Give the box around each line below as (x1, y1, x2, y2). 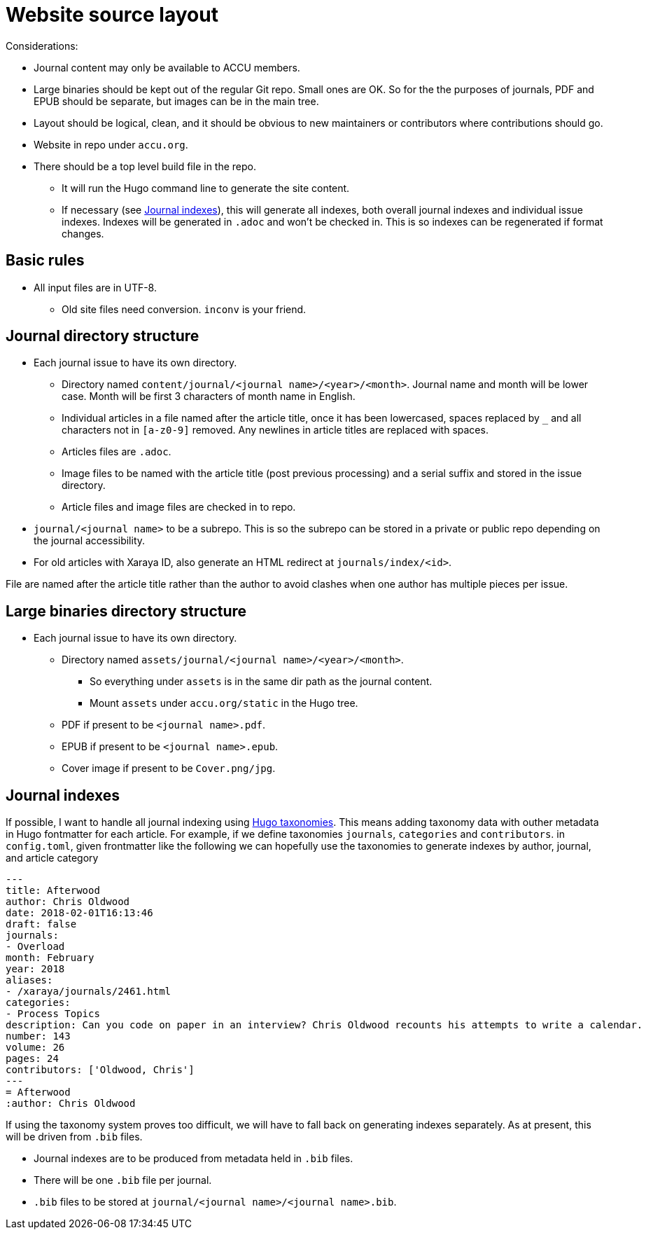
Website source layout (6, 3, 218, 27)
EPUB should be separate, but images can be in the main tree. (34, 95, 319, 107)
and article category (6, 852, 99, 864)
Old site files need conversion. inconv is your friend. (62, 303, 307, 315)
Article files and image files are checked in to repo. (62, 501, 296, 513)
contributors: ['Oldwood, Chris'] (6, 1064, 195, 1076)
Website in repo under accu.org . (34, 138, 188, 151)
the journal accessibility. (34, 534, 146, 547)
